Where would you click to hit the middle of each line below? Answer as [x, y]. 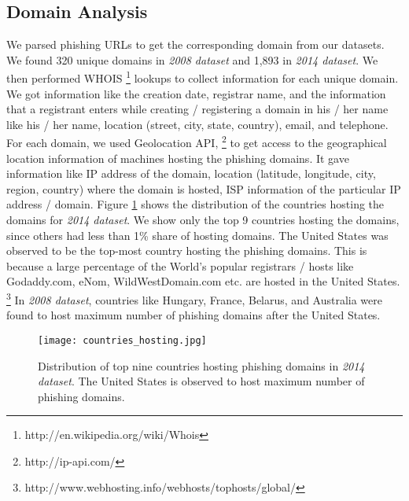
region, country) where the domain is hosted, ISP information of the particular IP [204, 188]
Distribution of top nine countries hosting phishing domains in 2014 [201, 365]
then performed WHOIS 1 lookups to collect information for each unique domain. [203, 77]
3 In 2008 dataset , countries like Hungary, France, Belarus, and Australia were [194, 298]
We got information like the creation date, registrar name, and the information [196, 93]
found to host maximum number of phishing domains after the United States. [193, 315]
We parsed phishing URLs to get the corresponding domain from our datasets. [195, 44]
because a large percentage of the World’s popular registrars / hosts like [180, 265]
